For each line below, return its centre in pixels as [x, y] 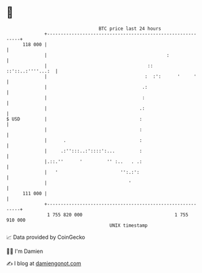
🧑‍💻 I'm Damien [25, 251]
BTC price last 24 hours [130, 29]
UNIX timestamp [129, 225]
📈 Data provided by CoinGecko [46, 237]
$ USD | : [74, 119]
